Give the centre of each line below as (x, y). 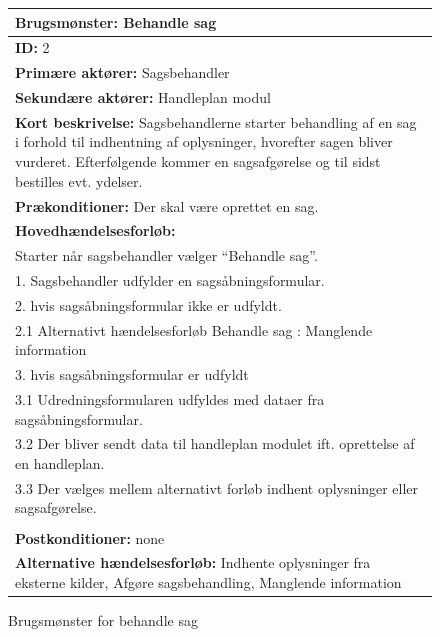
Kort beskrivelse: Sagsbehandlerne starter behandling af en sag (216, 121)
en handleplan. (60, 463)
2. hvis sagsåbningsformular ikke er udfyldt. (148, 304)
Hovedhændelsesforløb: (95, 230)
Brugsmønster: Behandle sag (116, 21)
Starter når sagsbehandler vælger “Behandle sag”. (166, 255)
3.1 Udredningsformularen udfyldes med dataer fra (170, 399)
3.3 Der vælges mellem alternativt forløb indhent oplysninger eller (217, 487)
